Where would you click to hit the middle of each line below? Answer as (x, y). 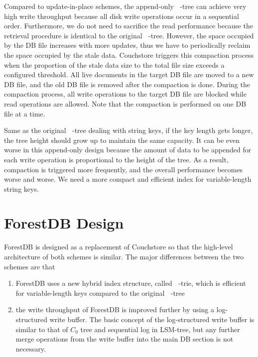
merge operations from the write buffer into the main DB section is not (125, 339)
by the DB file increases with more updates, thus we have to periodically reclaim (127, 45)
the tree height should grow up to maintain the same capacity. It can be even (122, 140)
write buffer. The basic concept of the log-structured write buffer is (152, 319)
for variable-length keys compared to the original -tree (100, 293)
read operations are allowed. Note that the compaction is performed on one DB (125, 103)
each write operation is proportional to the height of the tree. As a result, (116, 159)
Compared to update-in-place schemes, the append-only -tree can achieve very (125, 6)
